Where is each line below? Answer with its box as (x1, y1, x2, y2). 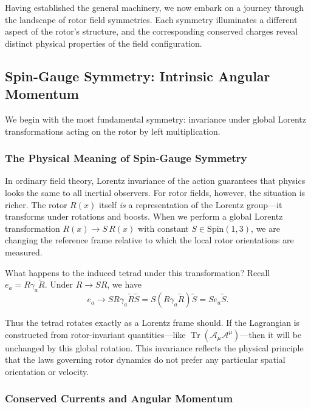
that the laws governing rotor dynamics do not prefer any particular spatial (5, 353, 285, 366)
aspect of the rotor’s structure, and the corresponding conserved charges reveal (5, 25, 298, 38)
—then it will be (240, 328, 302, 340)
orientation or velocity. (5, 365, 89, 377)
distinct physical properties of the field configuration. (5, 36, 202, 49)
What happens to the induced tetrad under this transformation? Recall (5, 266, 270, 279)
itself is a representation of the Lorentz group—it (98, 198, 282, 211)
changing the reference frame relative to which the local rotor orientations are (5, 234, 294, 246)
